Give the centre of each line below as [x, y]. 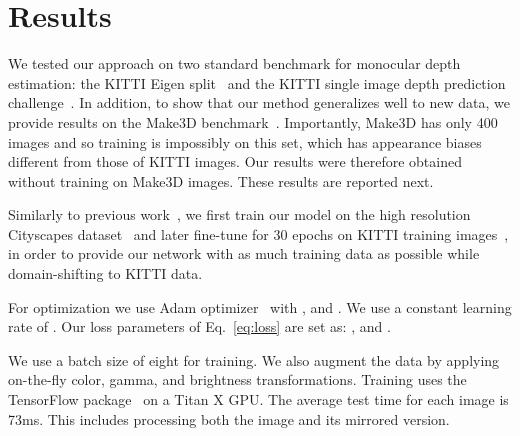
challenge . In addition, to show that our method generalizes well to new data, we [259, 102]
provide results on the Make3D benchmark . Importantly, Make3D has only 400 [253, 121]
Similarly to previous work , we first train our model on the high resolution [239, 214]
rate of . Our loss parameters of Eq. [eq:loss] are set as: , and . [199, 326]
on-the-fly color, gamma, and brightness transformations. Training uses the [237, 379]
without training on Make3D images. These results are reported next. [221, 180]
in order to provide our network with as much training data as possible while [244, 253]
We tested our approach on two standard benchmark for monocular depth [234, 63]
